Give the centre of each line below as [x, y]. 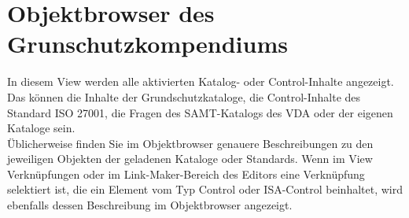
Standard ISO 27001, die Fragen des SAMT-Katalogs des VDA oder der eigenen [200, 112]
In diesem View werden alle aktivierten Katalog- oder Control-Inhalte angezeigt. [201, 81]
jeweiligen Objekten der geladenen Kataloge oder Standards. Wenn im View [190, 159]
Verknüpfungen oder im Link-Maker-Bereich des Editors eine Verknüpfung [186, 174]
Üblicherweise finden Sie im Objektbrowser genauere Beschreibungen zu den [190, 143]
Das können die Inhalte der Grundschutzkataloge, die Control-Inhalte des [184, 96]
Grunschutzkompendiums [147, 44]
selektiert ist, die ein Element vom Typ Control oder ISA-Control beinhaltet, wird [205, 189]
